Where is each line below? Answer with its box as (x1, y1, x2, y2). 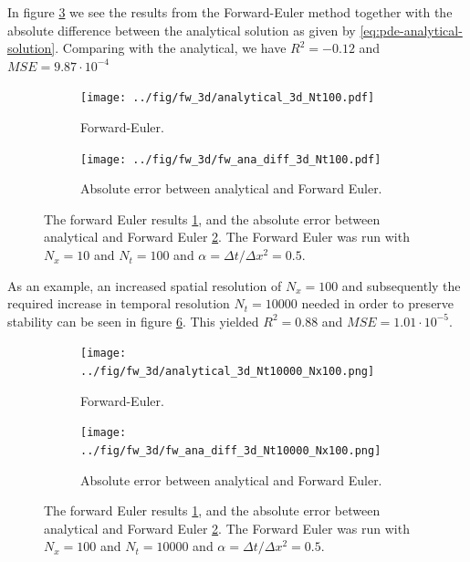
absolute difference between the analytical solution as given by (7, 20, 356, 39)
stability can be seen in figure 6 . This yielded (7, 311, 259, 330)
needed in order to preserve (301, 294, 454, 313)
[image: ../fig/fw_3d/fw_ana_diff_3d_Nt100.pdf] (80, 152, 381, 166)
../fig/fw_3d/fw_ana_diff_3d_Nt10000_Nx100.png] (80, 444, 381, 457)
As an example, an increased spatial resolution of (7, 276, 282, 295)
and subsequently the (341, 276, 461, 295)
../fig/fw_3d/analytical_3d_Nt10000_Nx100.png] (80, 365, 375, 379)
